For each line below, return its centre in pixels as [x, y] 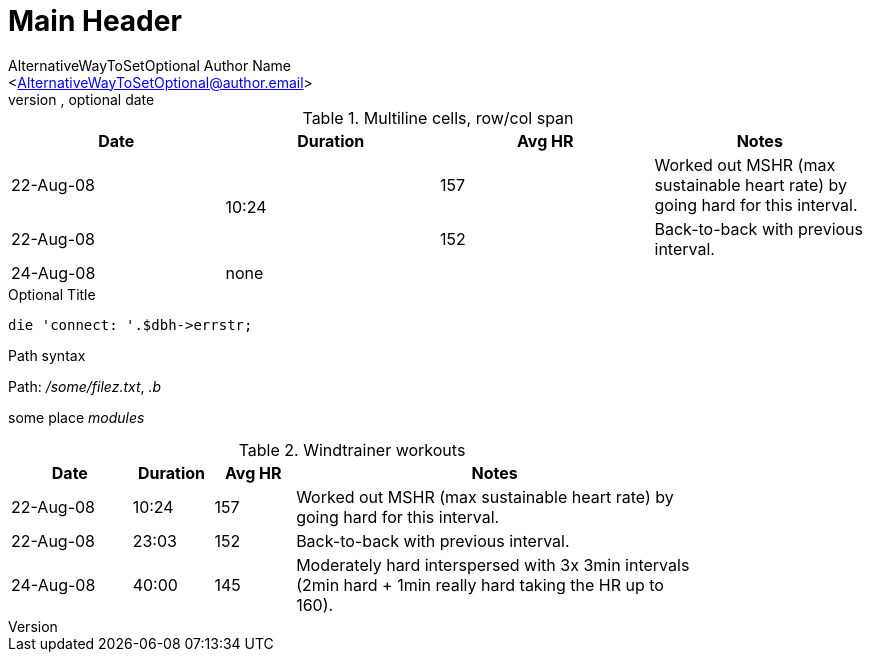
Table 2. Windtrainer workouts [352, 449]
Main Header [95, 21]
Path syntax [47, 355]
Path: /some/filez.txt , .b [85, 386]
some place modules [76, 417]
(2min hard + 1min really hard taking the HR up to [480, 584]
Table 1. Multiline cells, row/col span [438, 117]
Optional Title [52, 294]
